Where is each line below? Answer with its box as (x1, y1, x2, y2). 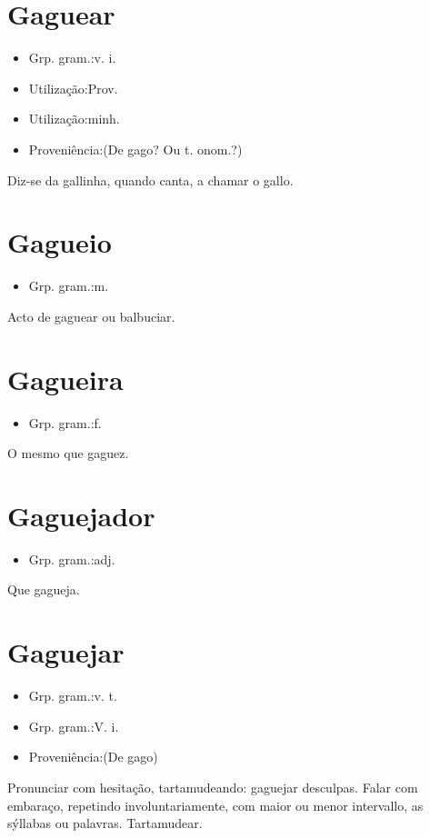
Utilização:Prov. (28, 78, 118, 97)
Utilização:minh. (28, 109, 120, 128)
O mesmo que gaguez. (7, 444, 129, 463)
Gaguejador (7, 496, 155, 534)
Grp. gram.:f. (28, 413, 102, 432)
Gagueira (7, 360, 124, 397)
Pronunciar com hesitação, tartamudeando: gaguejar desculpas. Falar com (7, 777, 418, 796)
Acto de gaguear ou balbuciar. (7, 306, 175, 325)
